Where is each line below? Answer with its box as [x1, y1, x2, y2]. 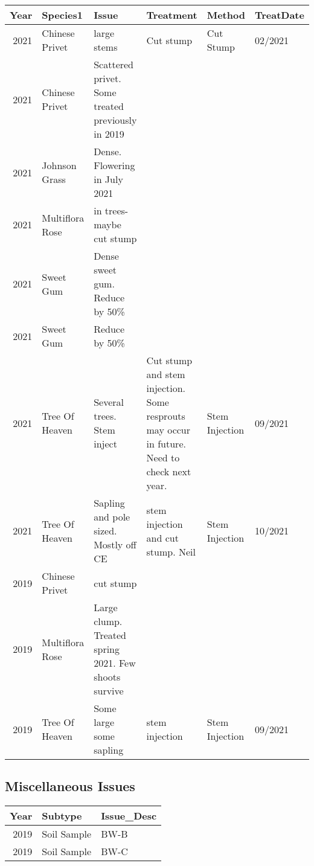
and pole [94, 510, 130, 524]
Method [207, 8, 245, 22]
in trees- [94, 204, 129, 217]
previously [94, 113, 137, 127]
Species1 [42, 8, 83, 22]
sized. [94, 524, 117, 537]
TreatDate [254, 8, 304, 22]
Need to [146, 451, 180, 464]
